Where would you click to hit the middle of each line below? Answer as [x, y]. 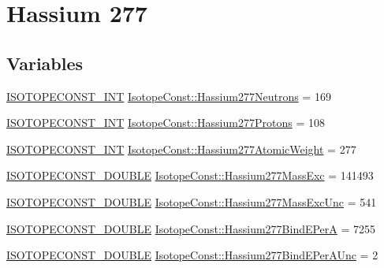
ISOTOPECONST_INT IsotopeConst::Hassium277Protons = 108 [166, 123]
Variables [45, 63]
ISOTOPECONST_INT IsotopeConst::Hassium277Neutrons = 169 [169, 96]
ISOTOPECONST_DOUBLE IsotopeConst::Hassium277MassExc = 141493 [190, 175]
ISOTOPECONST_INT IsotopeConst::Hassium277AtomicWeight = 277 [181, 149]
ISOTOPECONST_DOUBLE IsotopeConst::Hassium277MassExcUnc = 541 [192, 201]
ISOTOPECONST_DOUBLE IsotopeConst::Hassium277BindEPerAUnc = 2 [192, 255]
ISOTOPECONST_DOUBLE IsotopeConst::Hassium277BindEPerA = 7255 [191, 228]
